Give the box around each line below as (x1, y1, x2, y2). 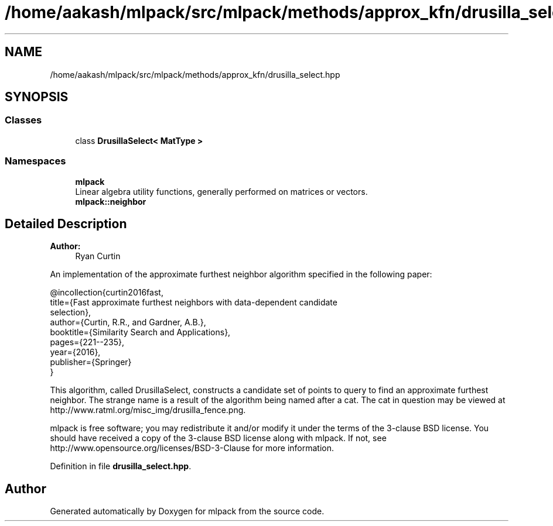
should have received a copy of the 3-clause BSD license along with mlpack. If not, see (50, 433, 387, 444)
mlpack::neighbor (75, 196, 146, 207)
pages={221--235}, (50, 337, 124, 348)
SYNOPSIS (5, 90, 69, 105)
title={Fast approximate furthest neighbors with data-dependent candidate (50, 297, 337, 308)
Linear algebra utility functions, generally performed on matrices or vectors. (75, 186, 368, 197)
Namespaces (5, 155, 66, 167)
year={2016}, (50, 347, 101, 357)
